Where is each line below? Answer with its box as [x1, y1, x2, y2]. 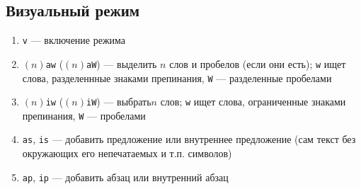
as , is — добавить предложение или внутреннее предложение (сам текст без [22, 132, 356, 147]
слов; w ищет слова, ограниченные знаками [160, 94, 346, 109]
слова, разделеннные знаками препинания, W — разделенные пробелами [22, 70, 332, 85]
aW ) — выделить [86, 56, 157, 71]
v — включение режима [22, 33, 126, 47]
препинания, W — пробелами [22, 108, 146, 122]
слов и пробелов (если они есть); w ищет [169, 56, 346, 71]
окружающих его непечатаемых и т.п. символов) [22, 146, 232, 161]
